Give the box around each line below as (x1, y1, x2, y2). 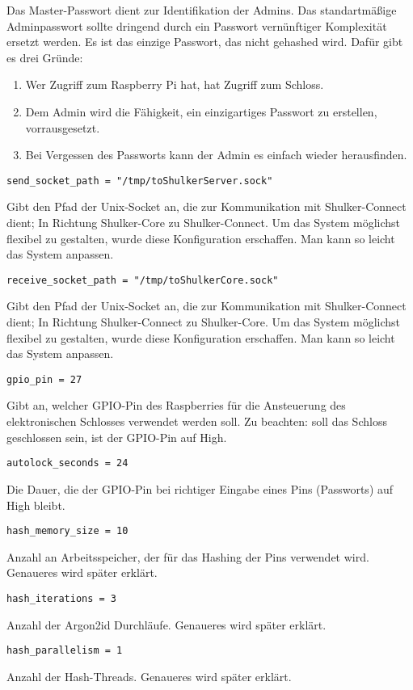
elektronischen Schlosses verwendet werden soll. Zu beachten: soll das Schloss (6, 413, 387, 430)
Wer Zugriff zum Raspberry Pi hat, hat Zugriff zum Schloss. (25, 76, 324, 93)
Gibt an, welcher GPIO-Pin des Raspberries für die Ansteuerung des (6, 397, 346, 414)
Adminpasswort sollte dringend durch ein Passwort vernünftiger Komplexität (6, 17, 387, 34)
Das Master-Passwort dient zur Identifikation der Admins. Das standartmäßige (6, 2, 397, 18)
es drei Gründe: (6, 48, 83, 65)
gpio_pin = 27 (6, 373, 82, 385)
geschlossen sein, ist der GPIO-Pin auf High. (6, 428, 227, 445)
